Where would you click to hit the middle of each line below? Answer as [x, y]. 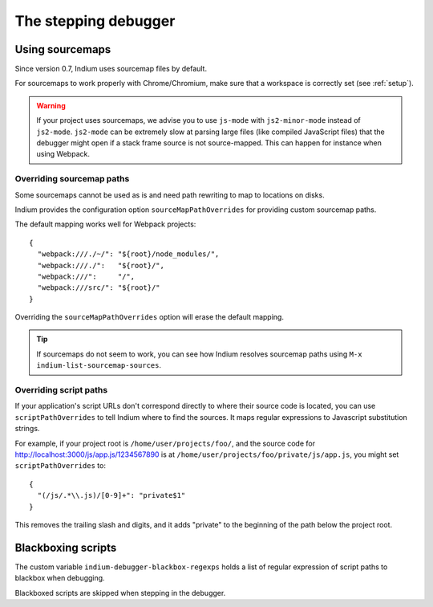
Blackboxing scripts [66, 547]
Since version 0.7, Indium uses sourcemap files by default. [111, 69]
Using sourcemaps [63, 49]
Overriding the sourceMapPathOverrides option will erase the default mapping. [150, 317]
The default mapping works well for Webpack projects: [105, 224]
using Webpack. [63, 154]
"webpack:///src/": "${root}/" [99, 288]
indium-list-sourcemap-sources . [99, 365]
